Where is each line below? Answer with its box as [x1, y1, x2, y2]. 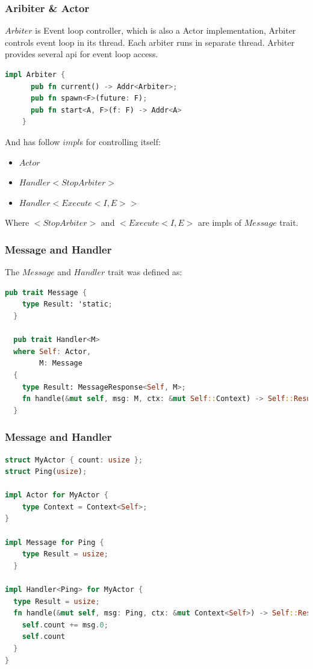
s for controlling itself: [79, 135, 161, 148]
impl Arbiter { [5, 70, 66, 79]
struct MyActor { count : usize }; [5, 455, 143, 464]
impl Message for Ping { [5, 538, 104, 547]
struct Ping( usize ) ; [5, 467, 87, 476]
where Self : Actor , [13, 347, 91, 356]
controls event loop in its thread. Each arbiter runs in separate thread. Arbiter [5, 36, 295, 48]
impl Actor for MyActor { [5, 491, 108, 500]
